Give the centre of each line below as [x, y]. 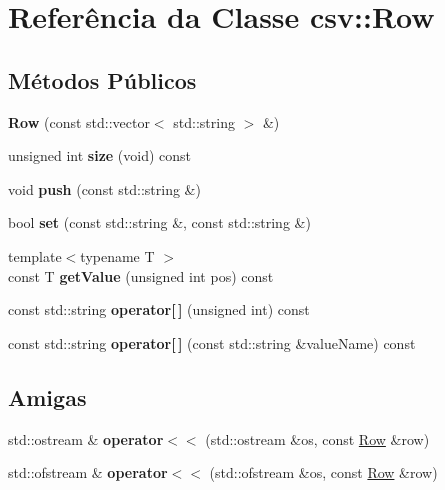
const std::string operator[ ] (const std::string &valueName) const [212, 342]
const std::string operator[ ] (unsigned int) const [159, 309]
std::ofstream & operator [88, 472]
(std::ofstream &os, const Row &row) [323, 472]
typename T [117, 255]
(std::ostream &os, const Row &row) [317, 438]
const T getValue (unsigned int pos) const [141, 275]
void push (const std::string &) [104, 188]
